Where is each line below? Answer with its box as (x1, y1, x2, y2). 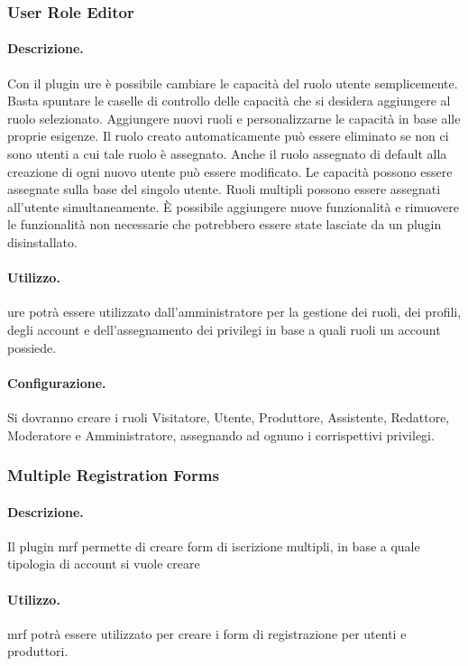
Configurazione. (7, 373, 106, 392)
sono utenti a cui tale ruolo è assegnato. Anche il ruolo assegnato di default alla (7, 144, 447, 163)
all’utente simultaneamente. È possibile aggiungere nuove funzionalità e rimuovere (7, 197, 460, 216)
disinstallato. (7, 232, 78, 251)
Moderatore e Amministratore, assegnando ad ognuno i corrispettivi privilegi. (7, 425, 435, 444)
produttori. (7, 642, 69, 661)
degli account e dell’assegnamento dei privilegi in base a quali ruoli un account (7, 319, 441, 338)
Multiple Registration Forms (7, 464, 219, 486)
